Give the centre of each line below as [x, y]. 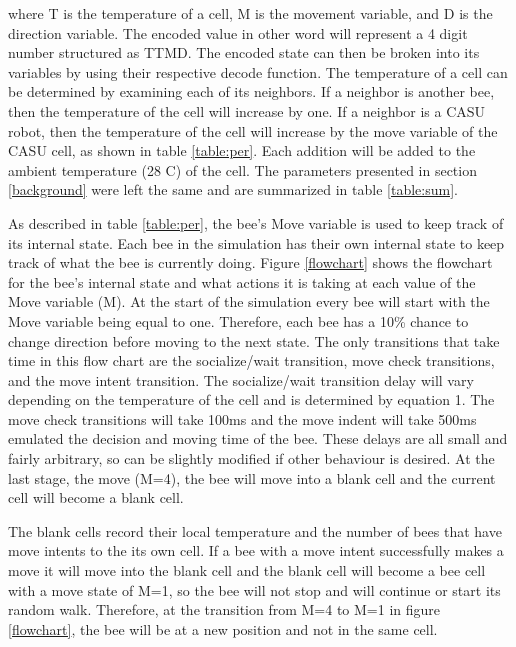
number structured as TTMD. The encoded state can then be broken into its [244, 52]
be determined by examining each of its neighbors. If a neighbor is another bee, [251, 91]
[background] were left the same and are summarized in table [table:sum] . [233, 189]
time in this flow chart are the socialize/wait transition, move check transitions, [251, 360]
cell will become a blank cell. [96, 497]
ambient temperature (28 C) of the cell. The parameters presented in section [242, 169]
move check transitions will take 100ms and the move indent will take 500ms [242, 418]
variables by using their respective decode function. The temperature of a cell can [258, 71]
